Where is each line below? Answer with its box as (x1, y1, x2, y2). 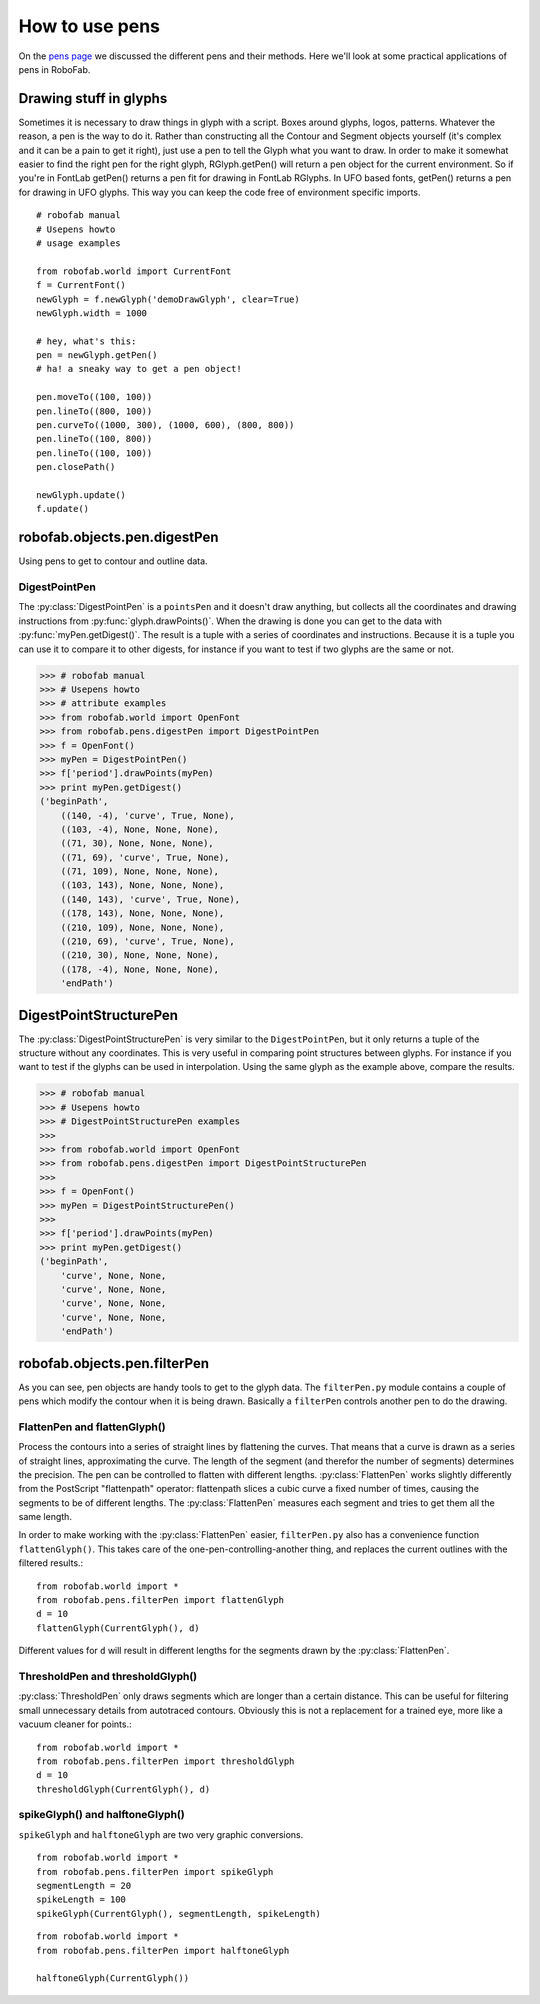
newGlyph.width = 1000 (36, 307, 148, 319)
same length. (18, 1511, 72, 1523)
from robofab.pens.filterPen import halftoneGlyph (36, 1945, 290, 1956)
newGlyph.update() (36, 490, 127, 500)
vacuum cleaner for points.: (18, 1718, 132, 1730)
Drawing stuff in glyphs (18, 90, 168, 107)
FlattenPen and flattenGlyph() (18, 1420, 166, 1434)
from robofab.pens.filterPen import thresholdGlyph (36, 1755, 295, 1767)
